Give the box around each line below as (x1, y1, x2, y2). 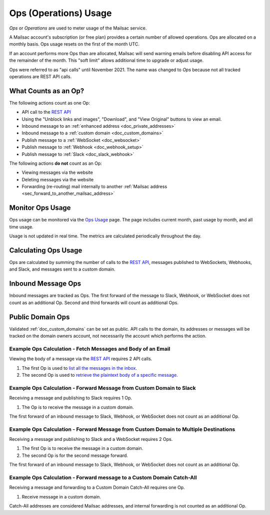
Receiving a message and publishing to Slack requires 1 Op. (9, 395, 132, 401)
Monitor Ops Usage (9, 203, 71, 212)
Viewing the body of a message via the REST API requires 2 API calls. (9, 356, 152, 362)
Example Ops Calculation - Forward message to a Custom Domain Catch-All (9, 474, 197, 481)
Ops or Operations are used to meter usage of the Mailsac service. (9, 25, 147, 31)
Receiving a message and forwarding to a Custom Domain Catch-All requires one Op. (9, 484, 185, 490)
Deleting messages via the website (21, 176, 94, 182)
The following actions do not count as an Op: (9, 160, 102, 166)
